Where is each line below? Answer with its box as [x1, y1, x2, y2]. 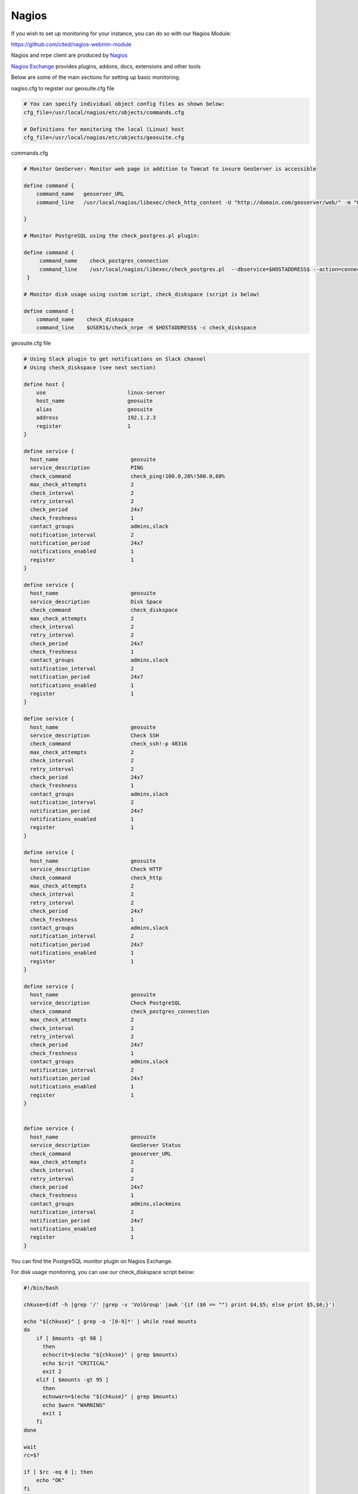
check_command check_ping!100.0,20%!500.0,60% [30, 473, 226, 479]
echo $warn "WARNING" [42, 1401, 106, 1409]
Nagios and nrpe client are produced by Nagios [11, 51, 128, 59]
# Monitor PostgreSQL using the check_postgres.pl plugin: [23, 232, 200, 239]
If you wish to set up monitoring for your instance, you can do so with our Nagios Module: [11, 30, 232, 37]
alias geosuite [36, 406, 153, 412]
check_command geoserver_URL [30, 1150, 172, 1157]
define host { [23, 381, 65, 388]
